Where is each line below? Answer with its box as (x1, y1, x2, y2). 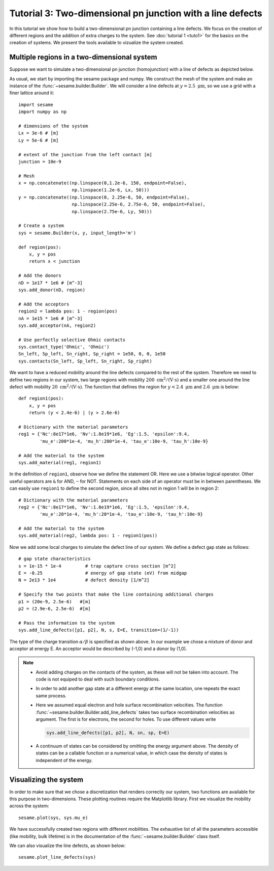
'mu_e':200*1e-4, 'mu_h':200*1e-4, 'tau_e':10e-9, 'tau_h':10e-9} (40, 438, 209, 444)
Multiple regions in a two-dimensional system (9, 53, 157, 62)
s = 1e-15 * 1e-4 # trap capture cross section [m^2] (18, 563, 177, 569)
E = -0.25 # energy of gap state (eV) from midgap (18, 570, 187, 576)
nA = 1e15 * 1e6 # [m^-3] (18, 316, 83, 321)
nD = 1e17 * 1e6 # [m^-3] (18, 280, 83, 286)
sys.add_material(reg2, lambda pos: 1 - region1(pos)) (18, 532, 158, 539)
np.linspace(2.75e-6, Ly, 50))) (72, 209, 152, 214)
